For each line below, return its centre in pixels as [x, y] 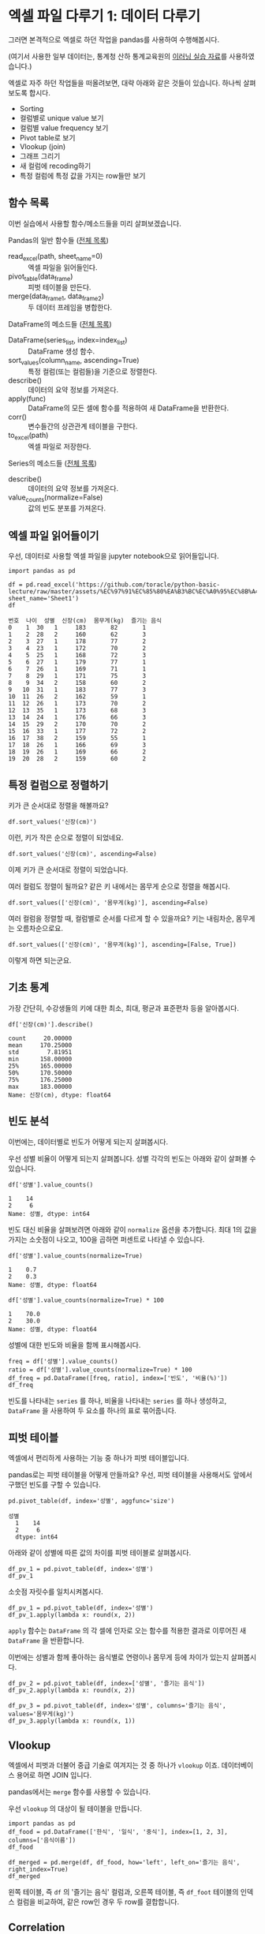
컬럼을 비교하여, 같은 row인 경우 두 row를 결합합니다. [98, 1902]
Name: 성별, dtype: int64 [49, 1214]
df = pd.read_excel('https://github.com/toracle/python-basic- [114, 585]
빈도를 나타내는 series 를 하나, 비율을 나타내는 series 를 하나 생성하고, [118, 1401]
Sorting [32, 108]
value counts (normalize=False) [56, 498]
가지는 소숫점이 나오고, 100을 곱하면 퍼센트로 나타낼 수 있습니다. [106, 1239]
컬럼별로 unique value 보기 [62, 118]
